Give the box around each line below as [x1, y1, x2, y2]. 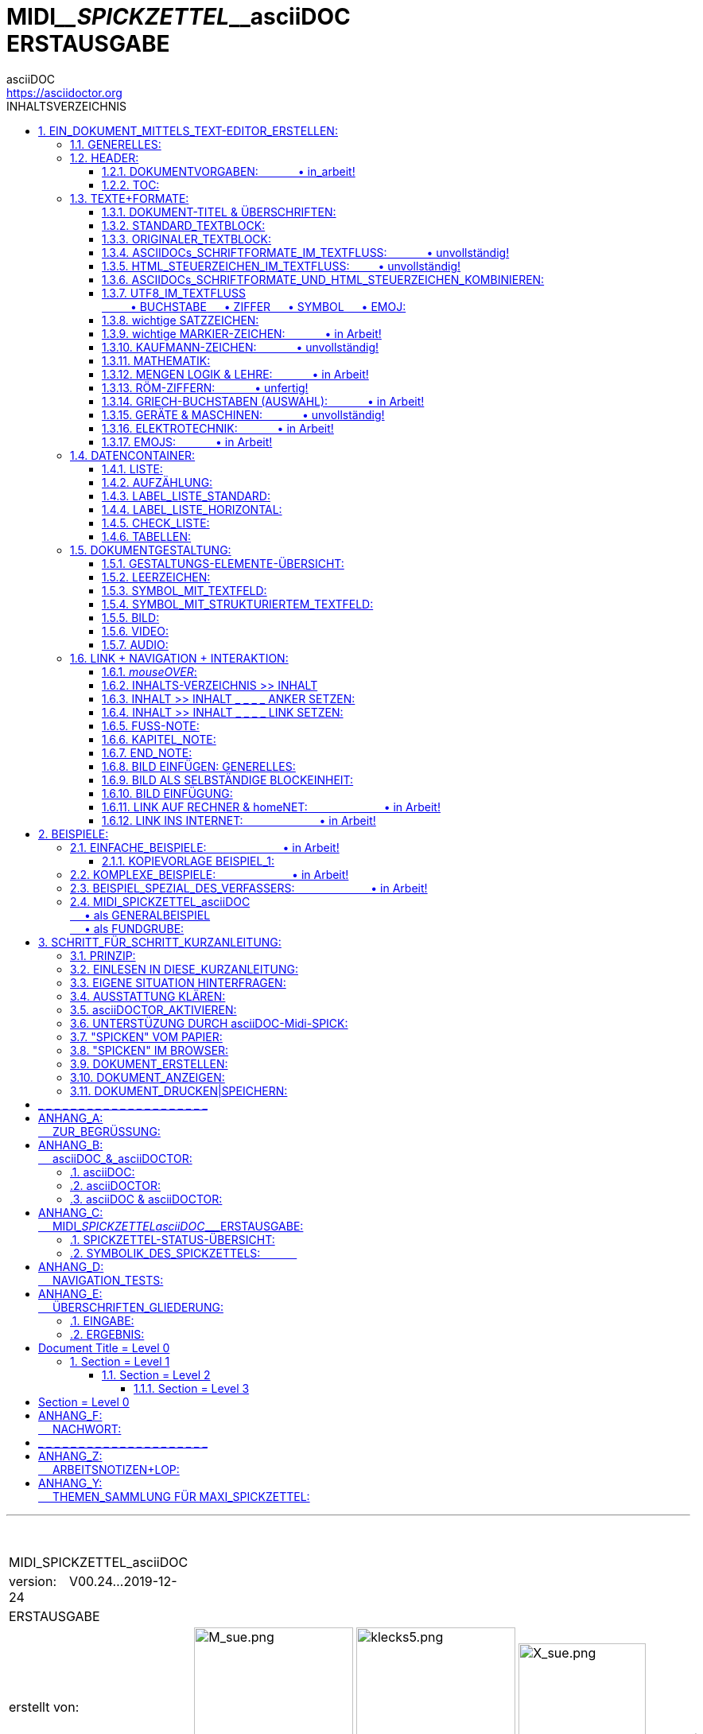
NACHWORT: [52, 1421, 122, 1436]
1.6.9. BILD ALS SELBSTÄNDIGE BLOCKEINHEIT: [102, 772, 354, 787]
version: [9, 1573, 57, 1589]
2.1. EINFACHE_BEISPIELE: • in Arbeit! [70, 840, 340, 854]
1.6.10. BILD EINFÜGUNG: [102, 786, 233, 800]
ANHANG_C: [38, 1205, 103, 1219]
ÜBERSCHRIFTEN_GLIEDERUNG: [52, 1300, 223, 1314]
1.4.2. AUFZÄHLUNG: [102, 475, 213, 489]
